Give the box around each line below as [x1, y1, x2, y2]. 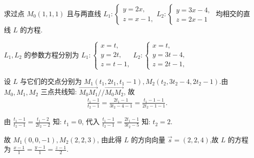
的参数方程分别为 [24, 49, 79, 59]
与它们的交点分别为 [20, 76, 82, 86]
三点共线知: [40, 86, 77, 97]
